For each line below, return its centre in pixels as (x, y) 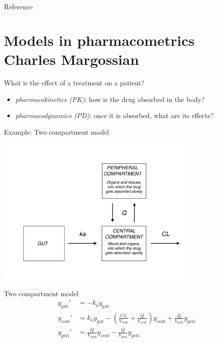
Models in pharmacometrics (99, 40)
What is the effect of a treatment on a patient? (74, 82)
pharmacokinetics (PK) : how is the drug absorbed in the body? (110, 99)
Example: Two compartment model (57, 131)
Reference (18, 6)
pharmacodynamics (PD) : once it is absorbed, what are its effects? (114, 115)
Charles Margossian (71, 59)
